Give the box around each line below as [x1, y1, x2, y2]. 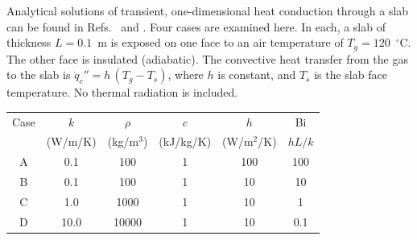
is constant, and [217, 66, 296, 83]
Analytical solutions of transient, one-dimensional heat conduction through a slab [6, 2, 409, 19]
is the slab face [314, 66, 387, 83]
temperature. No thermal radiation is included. [6, 84, 238, 101]
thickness [6, 34, 52, 51]
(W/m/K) [46, 133, 97, 150]
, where [167, 66, 204, 83]
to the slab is [6, 66, 71, 83]
